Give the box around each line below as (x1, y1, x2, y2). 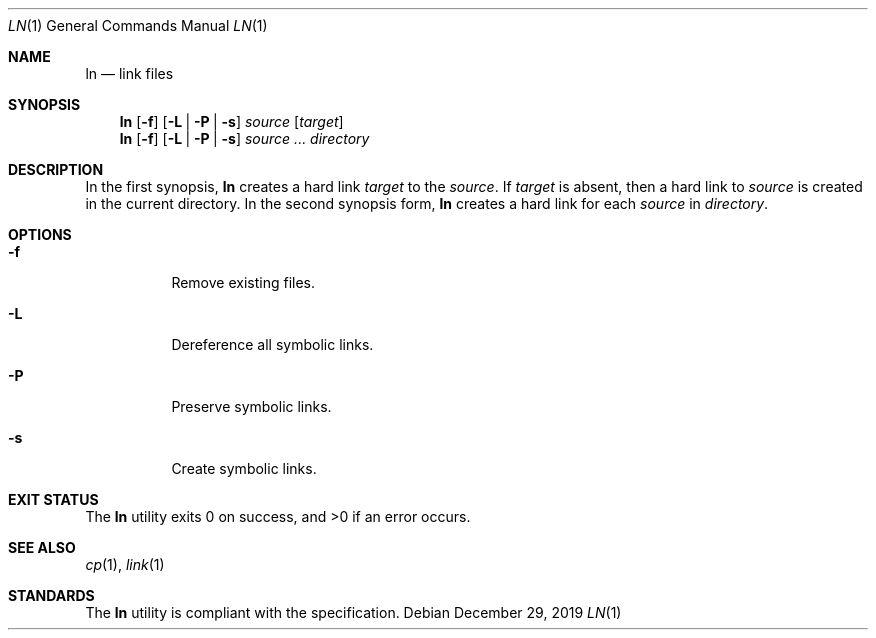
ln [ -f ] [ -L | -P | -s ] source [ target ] (119, 113, 344, 130)
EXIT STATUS (8, 491, 99, 508)
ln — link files (85, 65, 174, 82)
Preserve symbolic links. (171, 398, 332, 415)
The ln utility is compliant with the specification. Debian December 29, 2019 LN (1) (85, 604, 622, 621)
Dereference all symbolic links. (171, 336, 374, 353)
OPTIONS (8, 226, 72, 243)
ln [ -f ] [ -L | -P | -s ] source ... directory (119, 130, 370, 147)
